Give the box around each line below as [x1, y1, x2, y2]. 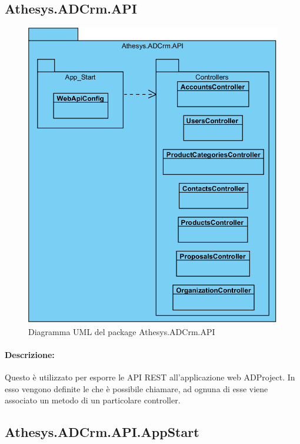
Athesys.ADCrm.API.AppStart [5, 423, 199, 441]
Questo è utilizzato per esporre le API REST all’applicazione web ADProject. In [5, 370, 295, 383]
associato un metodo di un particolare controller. [5, 394, 181, 406]
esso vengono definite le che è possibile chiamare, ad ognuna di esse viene [5, 382, 268, 395]
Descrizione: [5, 348, 55, 360]
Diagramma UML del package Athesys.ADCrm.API [28, 325, 215, 337]
